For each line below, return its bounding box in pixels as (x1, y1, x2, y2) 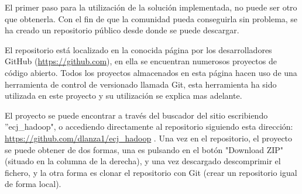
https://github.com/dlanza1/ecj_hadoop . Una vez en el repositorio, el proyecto (5, 131, 293, 144)
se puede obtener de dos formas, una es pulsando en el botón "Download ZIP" (5, 143, 284, 155)
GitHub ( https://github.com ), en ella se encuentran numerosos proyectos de (5, 55, 277, 67)
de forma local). (5, 178, 61, 190)
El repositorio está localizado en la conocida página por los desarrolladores (5, 43, 272, 56)
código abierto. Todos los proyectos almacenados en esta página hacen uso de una (5, 66, 297, 78)
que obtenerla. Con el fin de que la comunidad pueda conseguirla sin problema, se (5, 12, 298, 25)
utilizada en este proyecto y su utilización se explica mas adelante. (5, 89, 242, 102)
